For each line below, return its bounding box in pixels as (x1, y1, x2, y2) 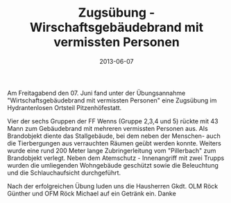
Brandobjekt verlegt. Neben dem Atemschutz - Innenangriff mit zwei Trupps (7, 154, 225, 162)
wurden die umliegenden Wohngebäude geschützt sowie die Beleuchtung (7, 161, 219, 169)
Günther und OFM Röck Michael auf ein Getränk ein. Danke (7, 189, 177, 197)
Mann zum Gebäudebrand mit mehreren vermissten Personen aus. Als (7, 124, 208, 132)
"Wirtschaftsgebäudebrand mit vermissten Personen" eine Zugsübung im (7, 96, 217, 105)
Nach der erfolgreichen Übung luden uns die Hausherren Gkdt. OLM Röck (7, 182, 219, 190)
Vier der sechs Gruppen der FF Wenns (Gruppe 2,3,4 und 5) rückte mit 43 (7, 116, 219, 125)
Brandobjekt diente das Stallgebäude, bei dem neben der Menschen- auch (7, 132, 221, 140)
